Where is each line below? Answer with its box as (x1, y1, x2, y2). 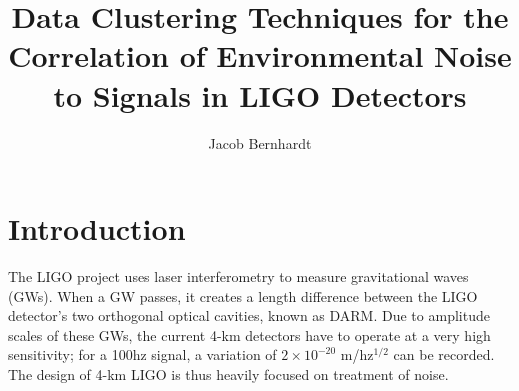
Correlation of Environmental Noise (8, 35, 512, 76)
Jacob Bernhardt (208, 132, 312, 153)
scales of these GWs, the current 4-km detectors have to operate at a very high (8, 324, 491, 345)
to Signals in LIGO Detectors (53, 74, 467, 115)
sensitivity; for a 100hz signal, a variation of (8, 344, 277, 365)
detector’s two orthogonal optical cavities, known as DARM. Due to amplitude (8, 305, 490, 326)
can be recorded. (393, 344, 495, 365)
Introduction (8, 208, 186, 249)
